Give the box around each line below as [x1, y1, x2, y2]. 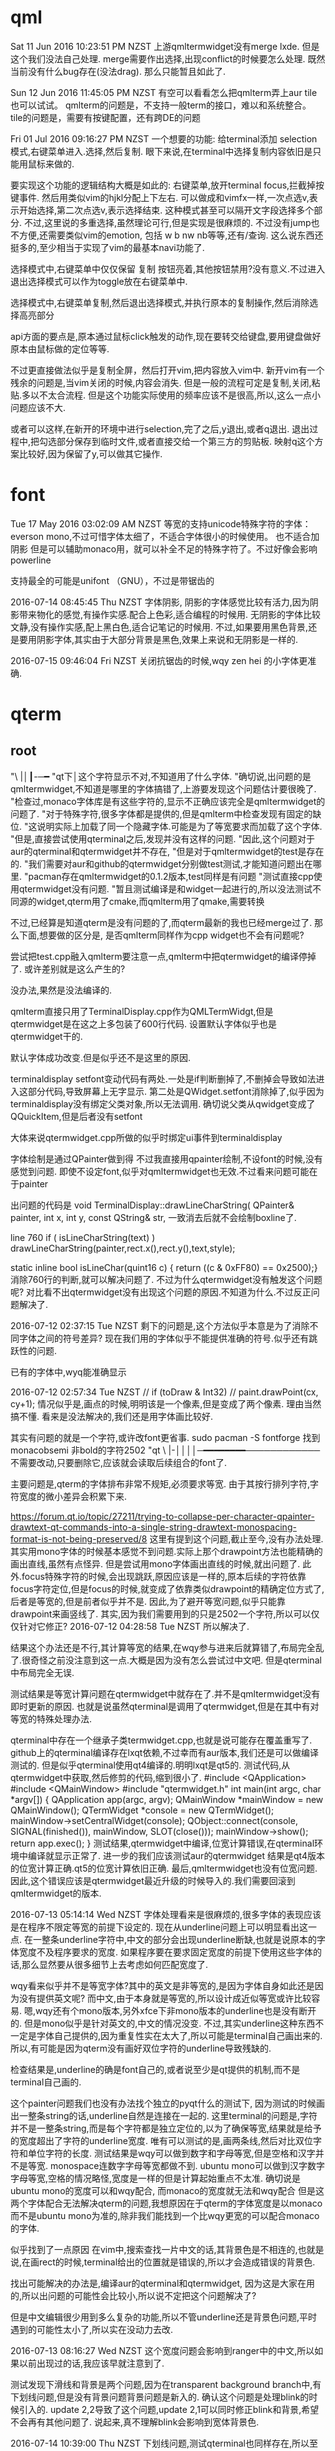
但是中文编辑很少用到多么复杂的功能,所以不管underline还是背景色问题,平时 [10, 2311, 318, 2323]
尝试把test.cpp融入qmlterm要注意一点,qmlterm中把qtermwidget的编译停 [10, 950, 308, 962]
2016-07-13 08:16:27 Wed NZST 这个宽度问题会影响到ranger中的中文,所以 [10, 2344, 315, 2356]
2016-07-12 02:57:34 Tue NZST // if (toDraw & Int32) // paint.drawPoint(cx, [10, 1386, 319, 1398]
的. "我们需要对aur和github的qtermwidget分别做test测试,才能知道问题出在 [10, 857, 313, 870]
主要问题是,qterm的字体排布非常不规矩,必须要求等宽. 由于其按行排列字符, [10, 1477, 310, 1490]
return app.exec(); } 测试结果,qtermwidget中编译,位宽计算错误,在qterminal [10, 1837, 315, 1849]
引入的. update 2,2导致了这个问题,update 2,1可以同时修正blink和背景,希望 [18, 2403, 320, 2415]
